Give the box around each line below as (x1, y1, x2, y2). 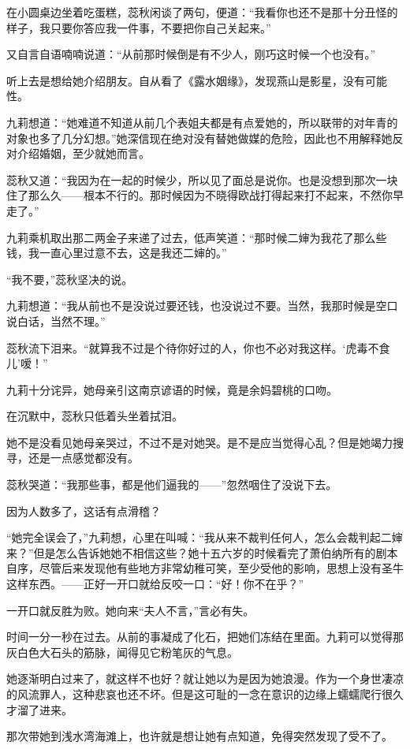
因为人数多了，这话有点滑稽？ (6, 502, 161, 519)
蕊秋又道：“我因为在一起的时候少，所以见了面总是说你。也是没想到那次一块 (6, 171, 398, 188)
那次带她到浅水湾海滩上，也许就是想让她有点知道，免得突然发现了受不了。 (6, 728, 393, 744)
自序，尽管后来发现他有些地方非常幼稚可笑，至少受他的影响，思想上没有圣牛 (6, 560, 404, 576)
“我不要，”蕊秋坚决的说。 (6, 270, 133, 287)
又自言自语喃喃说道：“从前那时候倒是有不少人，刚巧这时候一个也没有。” (6, 46, 376, 62)
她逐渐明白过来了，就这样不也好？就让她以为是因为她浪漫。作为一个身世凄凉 (6, 670, 404, 687)
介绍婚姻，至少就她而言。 (17, 145, 150, 162)
